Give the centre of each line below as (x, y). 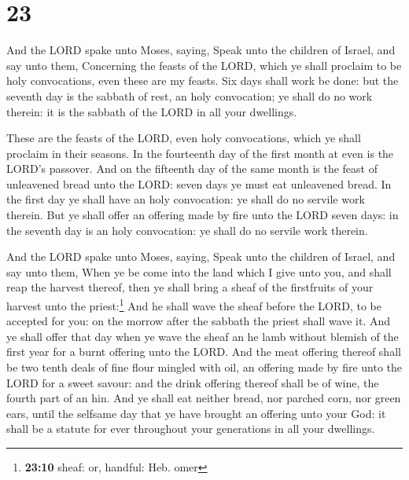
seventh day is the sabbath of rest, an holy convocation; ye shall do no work (190, 95)
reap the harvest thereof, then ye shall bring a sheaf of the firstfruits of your (190, 287)
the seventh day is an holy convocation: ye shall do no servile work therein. (187, 230)
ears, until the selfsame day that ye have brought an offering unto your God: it (196, 413)
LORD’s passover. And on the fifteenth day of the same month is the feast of (192, 169)
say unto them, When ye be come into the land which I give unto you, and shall (199, 271)
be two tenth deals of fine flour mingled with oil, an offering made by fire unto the (204, 367)
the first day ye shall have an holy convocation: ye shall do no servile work (186, 199)
